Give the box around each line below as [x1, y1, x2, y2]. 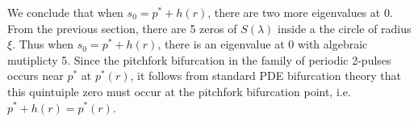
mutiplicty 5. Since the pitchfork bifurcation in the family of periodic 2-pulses [7, 51, 391, 68]
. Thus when [12, 36, 74, 53]
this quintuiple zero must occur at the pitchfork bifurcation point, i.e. [7, 82, 351, 99]
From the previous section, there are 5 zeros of [7, 19, 237, 36]
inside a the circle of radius [278, 19, 412, 36]
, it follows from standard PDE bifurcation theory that [130, 67, 401, 84]
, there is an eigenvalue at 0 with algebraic [157, 36, 368, 53]
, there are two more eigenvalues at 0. [207, 4, 393, 20]
